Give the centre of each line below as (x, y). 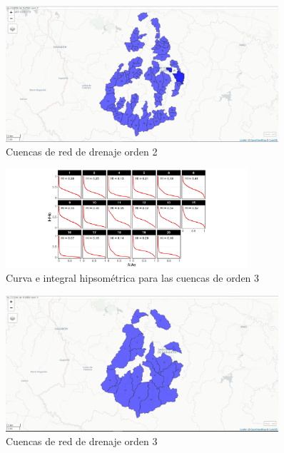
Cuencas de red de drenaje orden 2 (82, 152)
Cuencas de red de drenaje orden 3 (82, 441)
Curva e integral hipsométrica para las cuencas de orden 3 (133, 278)
